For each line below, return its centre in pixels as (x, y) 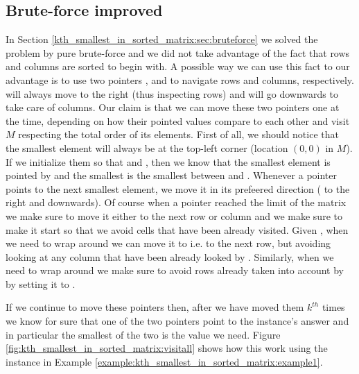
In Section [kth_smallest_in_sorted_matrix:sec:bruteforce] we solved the (162, 39)
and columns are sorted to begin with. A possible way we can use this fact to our (178, 66)
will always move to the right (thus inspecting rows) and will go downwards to (172, 93)
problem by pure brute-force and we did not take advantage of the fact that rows (178, 52)
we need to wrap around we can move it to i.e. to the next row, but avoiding (168, 243)
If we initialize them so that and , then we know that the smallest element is (168, 161)
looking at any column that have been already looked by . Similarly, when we (170, 256)
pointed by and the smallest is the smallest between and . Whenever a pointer (171, 175)
